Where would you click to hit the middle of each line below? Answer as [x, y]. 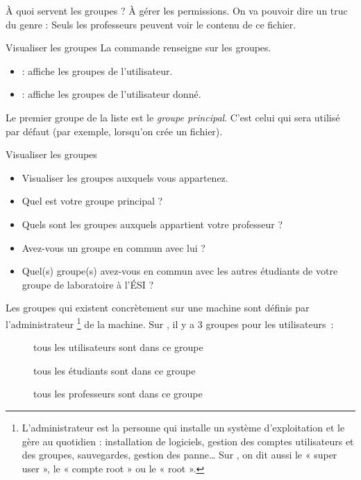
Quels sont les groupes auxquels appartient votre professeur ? [152, 224]
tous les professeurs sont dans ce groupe [118, 394]
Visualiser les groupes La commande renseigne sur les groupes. [138, 48]
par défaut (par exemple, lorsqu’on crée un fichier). [114, 131]
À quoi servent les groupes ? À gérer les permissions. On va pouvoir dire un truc [177, 10]
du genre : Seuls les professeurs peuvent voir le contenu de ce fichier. [151, 24]
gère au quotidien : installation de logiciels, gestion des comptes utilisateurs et [188, 441]
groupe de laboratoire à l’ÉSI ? [88, 284]
